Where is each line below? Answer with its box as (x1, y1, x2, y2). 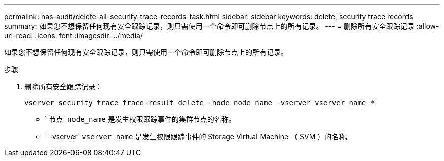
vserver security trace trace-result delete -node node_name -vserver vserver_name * (24, 99, 375, 107)
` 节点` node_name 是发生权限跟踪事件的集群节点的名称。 (45, 115, 236, 123)
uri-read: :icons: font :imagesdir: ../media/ (4, 31, 143, 40)
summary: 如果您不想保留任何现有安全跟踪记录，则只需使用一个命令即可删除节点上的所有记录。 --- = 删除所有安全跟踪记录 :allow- (4, 22, 439, 30)
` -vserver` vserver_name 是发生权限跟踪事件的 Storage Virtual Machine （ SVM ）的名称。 (45, 132, 353, 141)
